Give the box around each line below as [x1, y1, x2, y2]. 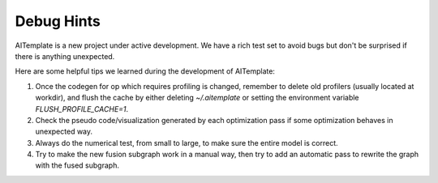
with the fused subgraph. [35, 160, 119, 170]
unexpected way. [35, 126, 93, 137]
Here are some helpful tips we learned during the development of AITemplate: [15, 66, 276, 76]
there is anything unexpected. [15, 51, 115, 61]
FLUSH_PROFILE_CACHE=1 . [35, 104, 129, 113]
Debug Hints [15, 12, 101, 30]
